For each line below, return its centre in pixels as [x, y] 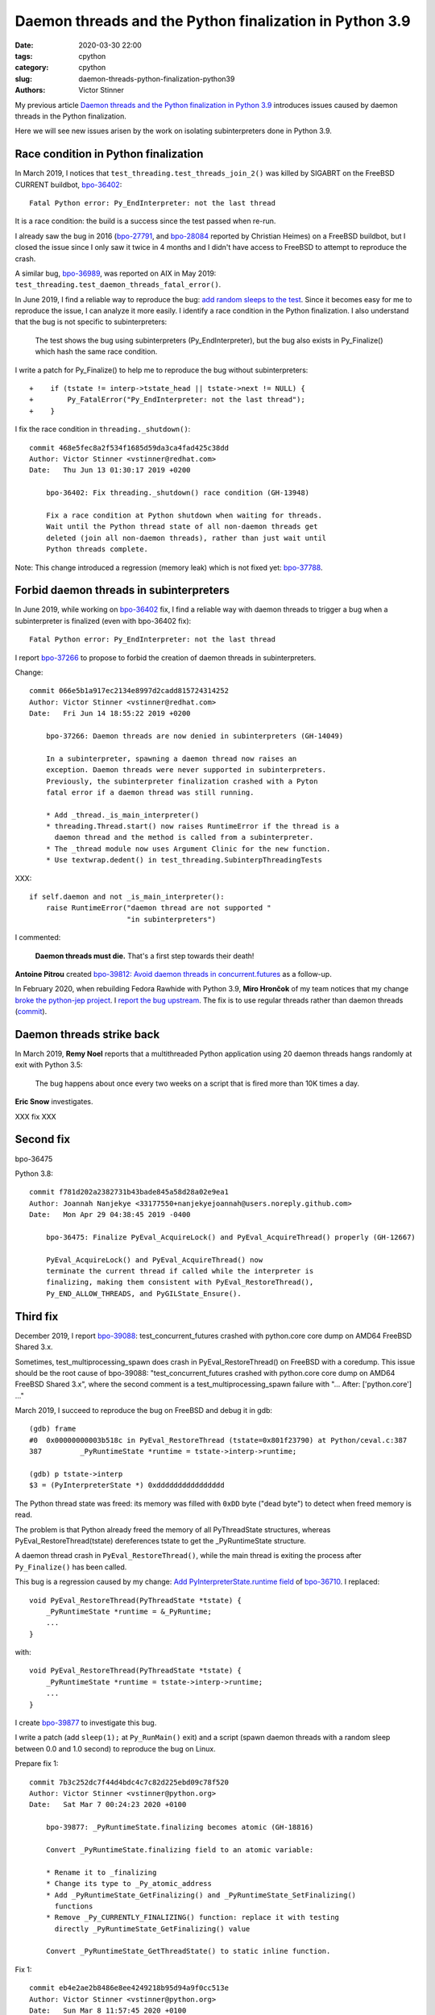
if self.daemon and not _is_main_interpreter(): [127, 897]
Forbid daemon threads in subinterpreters [122, 590]
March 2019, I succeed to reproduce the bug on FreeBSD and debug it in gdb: [144, 1410]
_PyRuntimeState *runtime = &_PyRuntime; [129, 1611]
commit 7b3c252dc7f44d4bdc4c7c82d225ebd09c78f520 [129, 1782]
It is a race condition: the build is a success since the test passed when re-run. [145, 221]
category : [32, 68]
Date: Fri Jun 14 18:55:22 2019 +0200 [110, 714]
